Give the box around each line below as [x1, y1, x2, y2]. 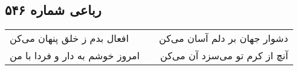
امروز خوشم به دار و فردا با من [10, 48, 140, 63]
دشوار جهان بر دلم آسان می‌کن [158, 31, 288, 45]
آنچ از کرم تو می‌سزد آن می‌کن [160, 48, 288, 63]
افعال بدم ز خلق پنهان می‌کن [10, 31, 129, 45]
